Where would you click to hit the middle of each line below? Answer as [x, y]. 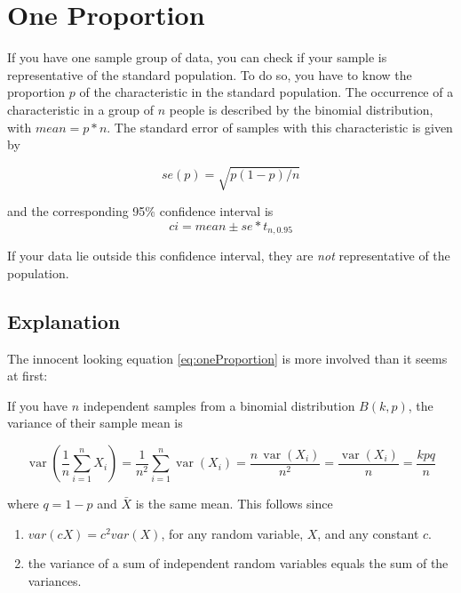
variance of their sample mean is [95, 423]
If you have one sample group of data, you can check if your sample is [197, 57]
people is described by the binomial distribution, [301, 109]
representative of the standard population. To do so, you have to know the [210, 74]
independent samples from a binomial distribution [219, 405]
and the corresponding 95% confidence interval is [140, 211]
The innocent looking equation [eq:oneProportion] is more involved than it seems [227, 358]
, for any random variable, [232, 533]
